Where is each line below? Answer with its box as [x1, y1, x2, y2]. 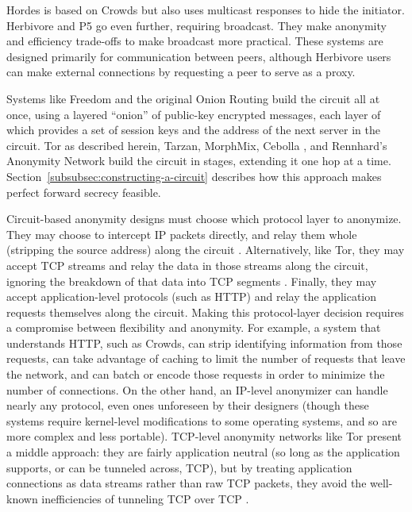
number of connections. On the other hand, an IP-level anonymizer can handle [6, 381, 388, 398]
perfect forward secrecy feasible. [6, 183, 161, 200]
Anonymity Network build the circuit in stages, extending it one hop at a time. [6, 152, 391, 169]
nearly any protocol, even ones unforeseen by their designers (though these [6, 397, 369, 414]
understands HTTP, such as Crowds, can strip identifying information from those [6, 334, 402, 351]
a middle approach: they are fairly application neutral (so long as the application [6, 444, 400, 460]
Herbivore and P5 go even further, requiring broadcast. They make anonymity [6, 17, 387, 33]
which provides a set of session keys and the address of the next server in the [6, 121, 380, 138]
